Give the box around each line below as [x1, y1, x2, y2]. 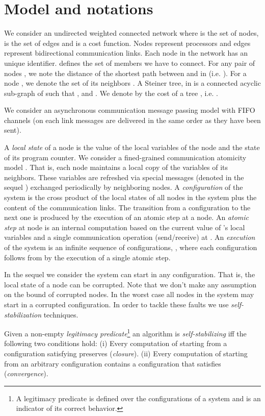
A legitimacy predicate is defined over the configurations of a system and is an [16, 393, 261, 403]
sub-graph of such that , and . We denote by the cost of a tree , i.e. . [4, 87, 218, 98]
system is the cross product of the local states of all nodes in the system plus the [4, 192, 257, 203]
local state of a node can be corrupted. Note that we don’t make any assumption [4, 279, 256, 289]
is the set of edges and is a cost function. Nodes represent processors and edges [4, 37, 251, 48]
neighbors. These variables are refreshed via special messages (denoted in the [4, 172, 244, 182]
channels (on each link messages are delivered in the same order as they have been [4, 114, 261, 125]
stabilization [4, 309, 41, 320]
